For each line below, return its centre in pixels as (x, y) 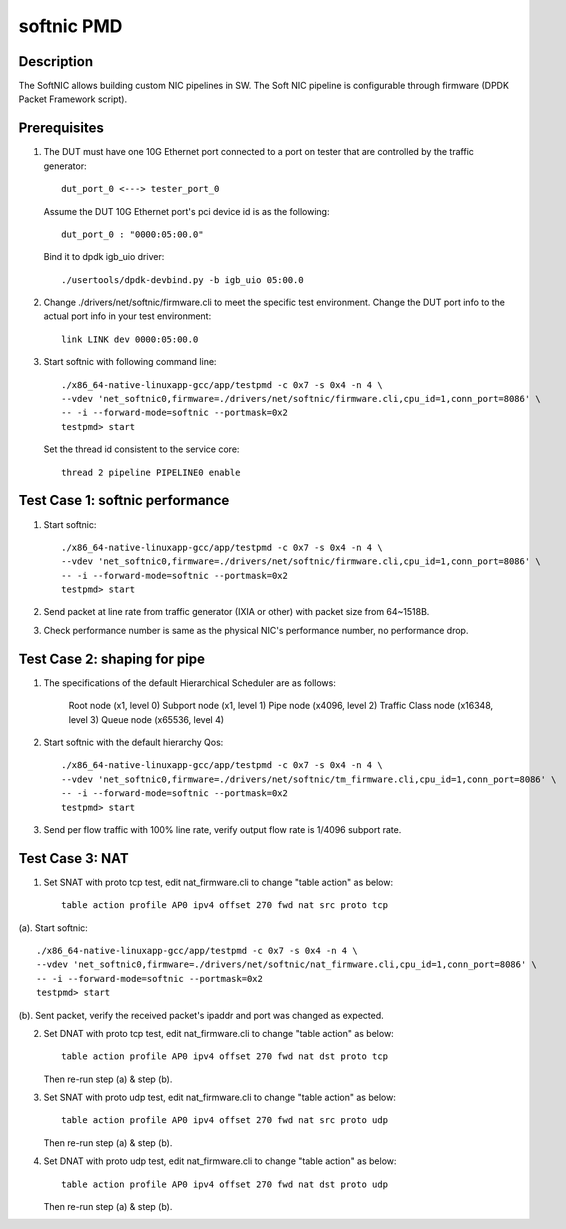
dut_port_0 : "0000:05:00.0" (132, 234)
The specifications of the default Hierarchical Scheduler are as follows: (190, 682)
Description (56, 61)
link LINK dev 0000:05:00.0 (130, 339)
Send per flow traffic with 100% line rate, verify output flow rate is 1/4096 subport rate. (222, 829)
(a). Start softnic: (53, 927)
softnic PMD (70, 26)
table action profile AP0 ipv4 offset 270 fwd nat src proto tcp (225, 905)
